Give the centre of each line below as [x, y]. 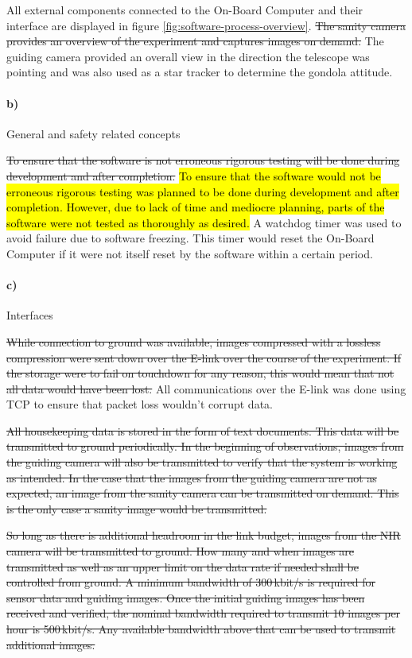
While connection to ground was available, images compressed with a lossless [194, 341]
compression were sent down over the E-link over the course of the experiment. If [204, 357]
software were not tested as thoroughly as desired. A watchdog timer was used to [204, 222]
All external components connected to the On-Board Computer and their [185, 10]
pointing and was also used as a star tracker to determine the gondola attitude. [200, 72]
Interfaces [30, 315]
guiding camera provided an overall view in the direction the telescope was [188, 56]
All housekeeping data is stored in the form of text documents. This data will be [203, 430]
